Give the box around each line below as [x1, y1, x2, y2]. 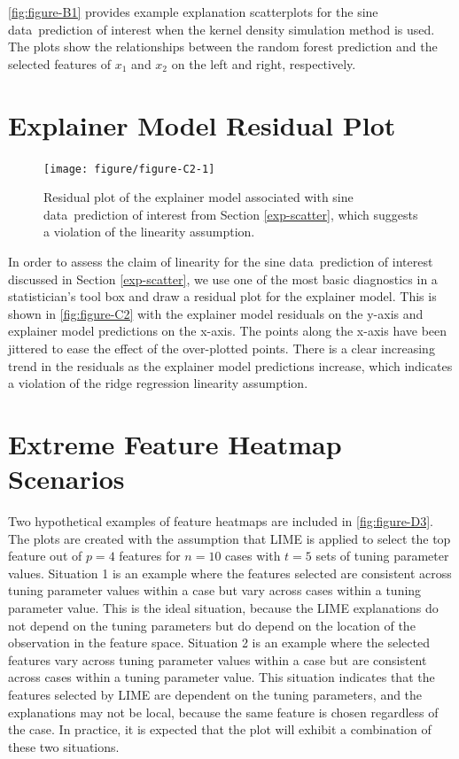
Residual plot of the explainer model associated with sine [43, 188, 354, 206]
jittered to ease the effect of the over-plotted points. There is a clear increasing [8, 338, 435, 357]
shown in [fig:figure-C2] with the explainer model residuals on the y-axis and [8, 304, 424, 322]
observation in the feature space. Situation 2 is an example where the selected [8, 633, 430, 652]
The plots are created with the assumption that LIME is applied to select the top [8, 529, 451, 547]
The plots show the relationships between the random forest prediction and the [8, 37, 438, 56]
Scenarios [8, 461, 125, 497]
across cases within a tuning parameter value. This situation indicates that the [8, 668, 435, 686]
